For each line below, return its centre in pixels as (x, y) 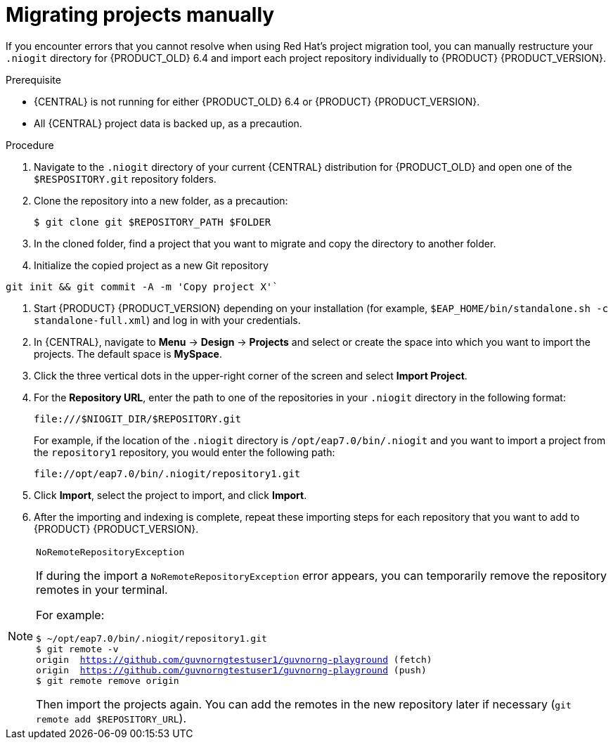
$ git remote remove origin (108, 680)
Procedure (30, 145)
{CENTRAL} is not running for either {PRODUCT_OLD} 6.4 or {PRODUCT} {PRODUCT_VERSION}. (257, 101)
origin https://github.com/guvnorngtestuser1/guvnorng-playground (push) (231, 670)
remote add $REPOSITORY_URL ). (111, 718)
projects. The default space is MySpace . (128, 354)
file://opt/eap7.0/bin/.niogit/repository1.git (167, 473)
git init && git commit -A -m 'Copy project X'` (142, 286)
